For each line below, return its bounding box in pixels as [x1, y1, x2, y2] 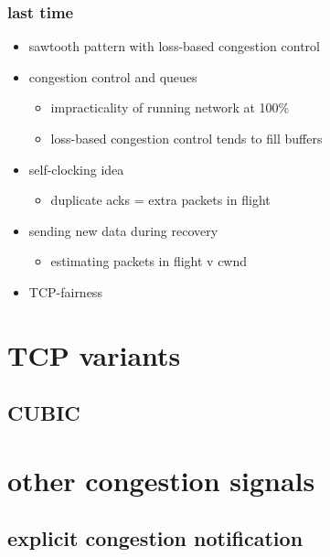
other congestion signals [7, 461, 315, 498]
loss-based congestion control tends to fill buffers [50, 129, 323, 147]
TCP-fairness [28, 282, 102, 301]
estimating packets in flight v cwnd [50, 252, 248, 271]
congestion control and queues [28, 67, 197, 86]
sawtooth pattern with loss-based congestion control [28, 37, 320, 56]
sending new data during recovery [28, 220, 218, 240]
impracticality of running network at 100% [50, 98, 290, 117]
